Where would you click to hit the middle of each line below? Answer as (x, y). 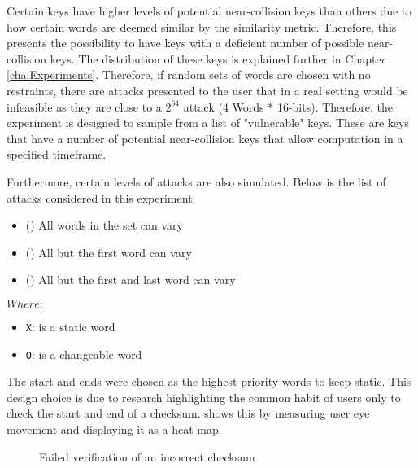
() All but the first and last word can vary (131, 280)
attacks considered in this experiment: (101, 197)
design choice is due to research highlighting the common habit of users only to (204, 397)
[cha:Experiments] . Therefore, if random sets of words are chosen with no (189, 74)
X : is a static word (70, 326)
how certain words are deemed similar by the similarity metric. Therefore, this (202, 26)
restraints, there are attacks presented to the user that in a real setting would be (207, 90)
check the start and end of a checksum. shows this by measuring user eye (188, 413)
